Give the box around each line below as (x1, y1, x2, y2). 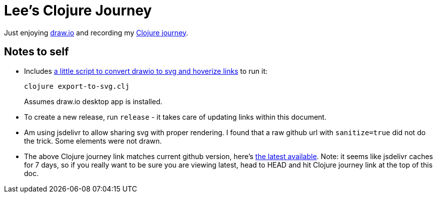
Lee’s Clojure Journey (4, 2, 152, 19)
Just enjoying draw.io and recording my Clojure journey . (4, 28, 188, 37)
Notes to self (4, 45, 69, 58)
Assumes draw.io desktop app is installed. (24, 97, 163, 106)
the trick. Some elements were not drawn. (24, 136, 162, 145)
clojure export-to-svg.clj (24, 82, 130, 90)
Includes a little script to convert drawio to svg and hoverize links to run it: (24, 66, 268, 75)
